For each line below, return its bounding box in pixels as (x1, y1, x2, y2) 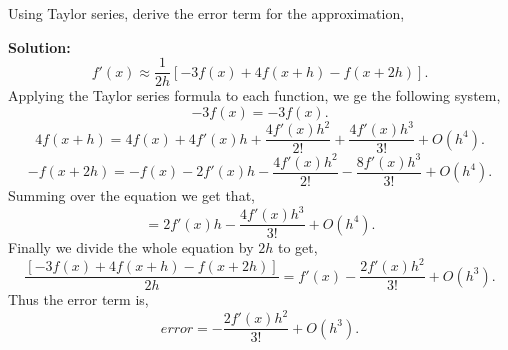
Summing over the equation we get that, (8, 184, 255, 205)
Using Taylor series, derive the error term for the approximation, (8, 3, 405, 23)
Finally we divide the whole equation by (8, 237, 254, 258)
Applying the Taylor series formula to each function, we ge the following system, (8, 85, 501, 106)
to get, (278, 237, 318, 258)
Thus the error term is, (8, 289, 149, 310)
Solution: (8, 36, 71, 57)
